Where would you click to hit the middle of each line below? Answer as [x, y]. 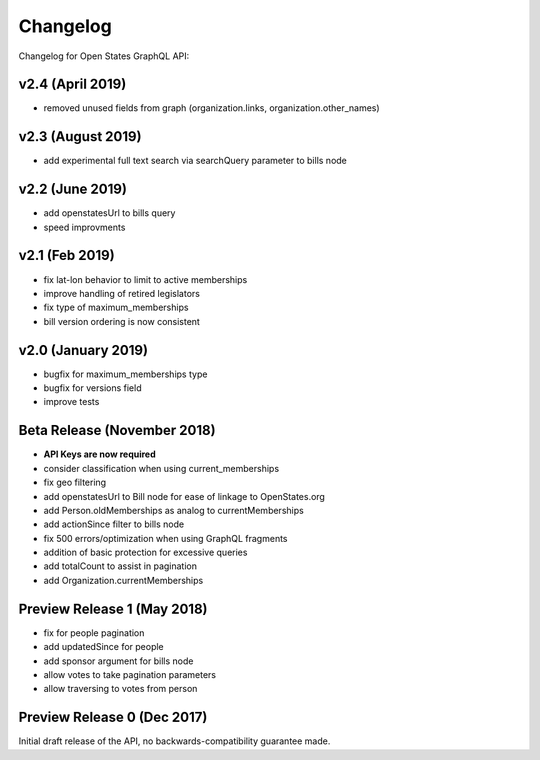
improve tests [71, 402]
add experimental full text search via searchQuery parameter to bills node [195, 161]
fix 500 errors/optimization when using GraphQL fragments [165, 538]
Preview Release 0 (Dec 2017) [113, 717]
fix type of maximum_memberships [116, 307]
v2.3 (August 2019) [80, 136]
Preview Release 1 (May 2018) [113, 608]
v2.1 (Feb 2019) [66, 255]
